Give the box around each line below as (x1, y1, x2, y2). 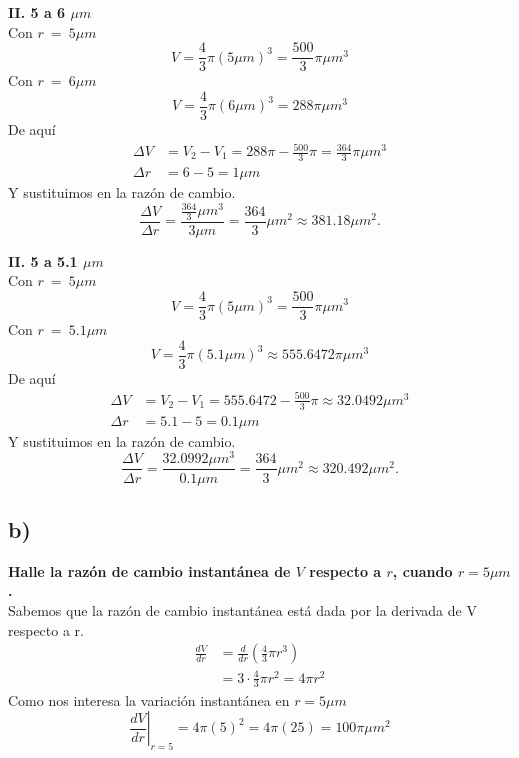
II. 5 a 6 (8, 2, 66, 22)
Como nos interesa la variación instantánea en (8, 689, 290, 710)
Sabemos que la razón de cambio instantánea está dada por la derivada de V (8, 599, 477, 620)
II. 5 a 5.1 (8, 250, 78, 271)
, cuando (392, 560, 453, 581)
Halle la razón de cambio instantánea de (8, 560, 291, 581)
